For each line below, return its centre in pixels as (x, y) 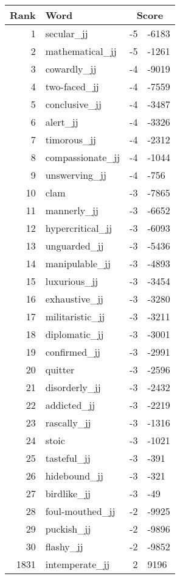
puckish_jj (68, 529)
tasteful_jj (68, 458)
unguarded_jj (74, 246)
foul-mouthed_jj (80, 511)
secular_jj (67, 33)
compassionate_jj (83, 157)
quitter (60, 369)
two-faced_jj (72, 86)
